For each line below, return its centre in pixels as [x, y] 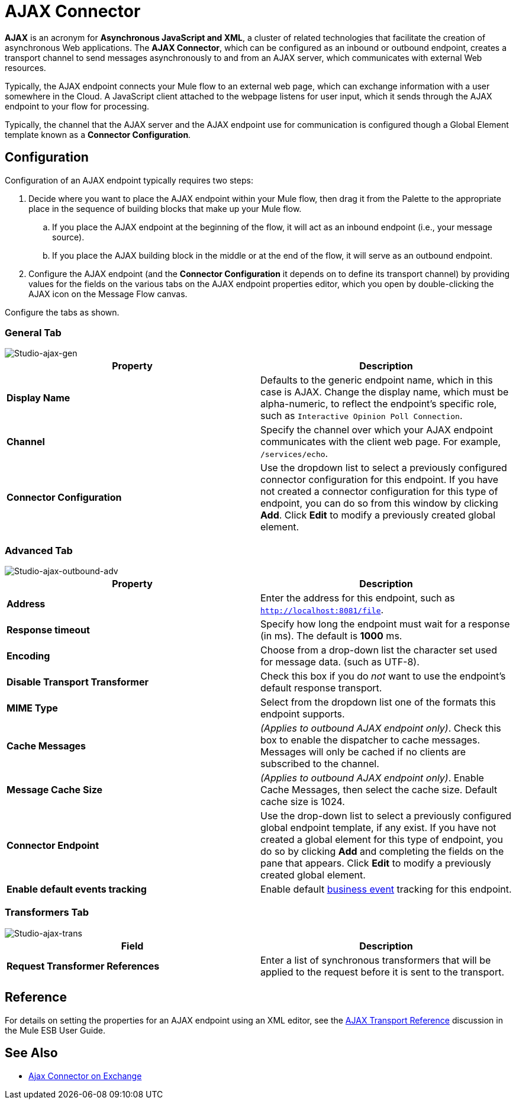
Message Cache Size [55, 790]
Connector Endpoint [53, 846]
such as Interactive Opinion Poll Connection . [362, 416]
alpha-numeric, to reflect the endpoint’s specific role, [379, 404]
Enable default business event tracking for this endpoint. [386, 889]
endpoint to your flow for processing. [77, 106]
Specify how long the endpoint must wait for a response [385, 624]
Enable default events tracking [77, 889]
